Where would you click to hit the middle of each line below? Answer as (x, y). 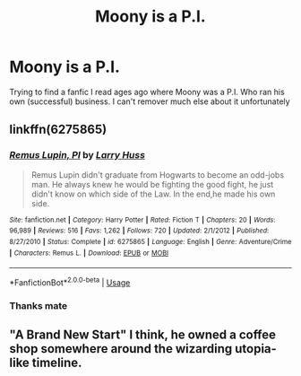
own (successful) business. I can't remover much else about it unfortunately (150, 101)
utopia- (256, 349)
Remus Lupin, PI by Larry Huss (77, 155)
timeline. (57, 363)
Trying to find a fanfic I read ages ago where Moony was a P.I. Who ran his (147, 92)
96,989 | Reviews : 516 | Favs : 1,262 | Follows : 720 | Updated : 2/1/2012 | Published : (139, 231)
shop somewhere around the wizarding (121, 349)
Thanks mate (39, 305)
